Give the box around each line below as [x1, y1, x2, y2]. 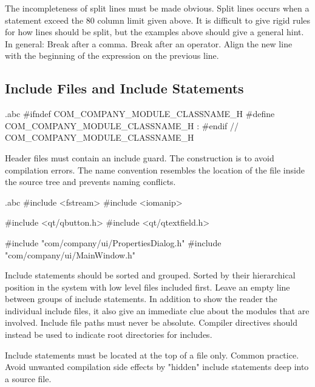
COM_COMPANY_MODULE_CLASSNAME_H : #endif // [5, 119, 239, 132]
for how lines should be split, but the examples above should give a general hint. [5, 25, 304, 38]
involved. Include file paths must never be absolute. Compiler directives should [5, 316, 297, 329]
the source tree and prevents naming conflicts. [5, 175, 176, 188]
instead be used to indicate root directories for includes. [5, 328, 212, 341]
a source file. [5, 372, 52, 385]
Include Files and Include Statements [5, 79, 244, 98]
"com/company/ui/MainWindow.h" [5, 248, 136, 261]
